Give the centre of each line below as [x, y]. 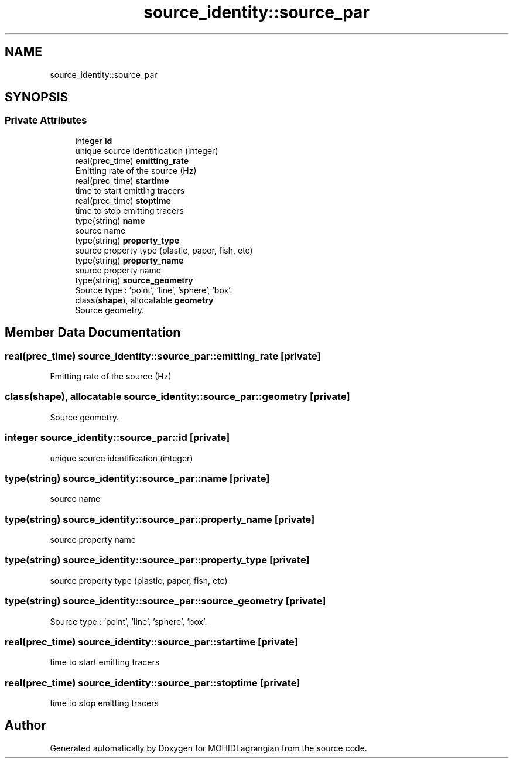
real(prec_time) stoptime [123, 200]
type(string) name [110, 220]
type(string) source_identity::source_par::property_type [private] [157, 560]
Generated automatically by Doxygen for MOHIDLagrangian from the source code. [208, 748]
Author [25, 726]
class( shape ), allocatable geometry [144, 300]
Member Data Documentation [93, 333]
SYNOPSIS [37, 97]
